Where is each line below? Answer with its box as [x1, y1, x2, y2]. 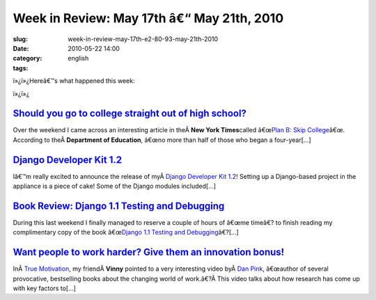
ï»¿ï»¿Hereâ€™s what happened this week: [13, 77, 135, 85]
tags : [13, 63, 29, 72]
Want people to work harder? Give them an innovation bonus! [13, 246, 285, 258]
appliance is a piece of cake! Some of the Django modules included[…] [13, 182, 216, 191]
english [68, 54, 89, 63]
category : [13, 54, 42, 63]
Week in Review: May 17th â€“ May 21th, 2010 [13, 10, 284, 26]
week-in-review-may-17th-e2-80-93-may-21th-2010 [68, 35, 219, 43]
